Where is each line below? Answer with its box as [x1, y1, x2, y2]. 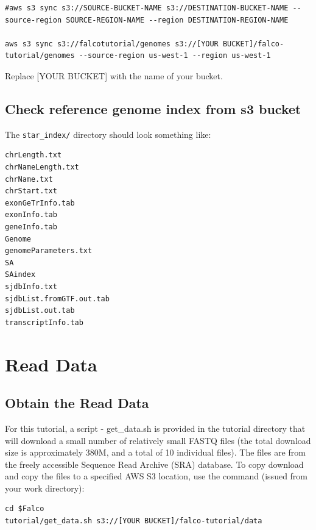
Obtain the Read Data [5, 393, 149, 412]
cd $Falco [5, 504, 44, 514]
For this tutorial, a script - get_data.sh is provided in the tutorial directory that [5, 421, 306, 434]
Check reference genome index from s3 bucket [5, 99, 301, 118]
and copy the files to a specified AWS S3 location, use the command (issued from [5, 470, 308, 482]
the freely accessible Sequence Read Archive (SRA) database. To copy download [5, 457, 304, 470]
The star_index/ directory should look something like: [5, 127, 211, 140]
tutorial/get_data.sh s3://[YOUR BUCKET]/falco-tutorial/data [5, 517, 262, 526]
